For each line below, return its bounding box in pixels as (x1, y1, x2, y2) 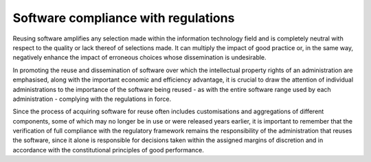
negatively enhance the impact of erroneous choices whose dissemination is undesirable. (12, 54, 267, 62)
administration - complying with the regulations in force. (12, 95, 172, 103)
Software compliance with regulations (12, 10, 235, 25)
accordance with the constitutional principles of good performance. (12, 146, 204, 154)
